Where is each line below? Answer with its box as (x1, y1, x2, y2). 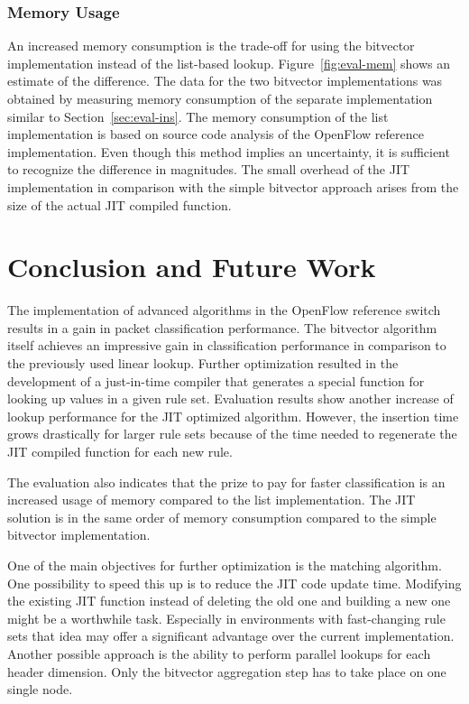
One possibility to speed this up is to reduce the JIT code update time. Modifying (7, 573, 462, 592)
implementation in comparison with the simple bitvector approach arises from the (7, 177, 459, 196)
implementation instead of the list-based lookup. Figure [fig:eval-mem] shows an (7, 53, 451, 72)
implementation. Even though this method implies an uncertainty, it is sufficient (7, 142, 450, 161)
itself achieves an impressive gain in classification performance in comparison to (7, 336, 446, 355)
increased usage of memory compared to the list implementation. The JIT (7, 490, 416, 509)
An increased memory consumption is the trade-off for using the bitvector (7, 36, 415, 55)
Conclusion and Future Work (7, 248, 376, 285)
